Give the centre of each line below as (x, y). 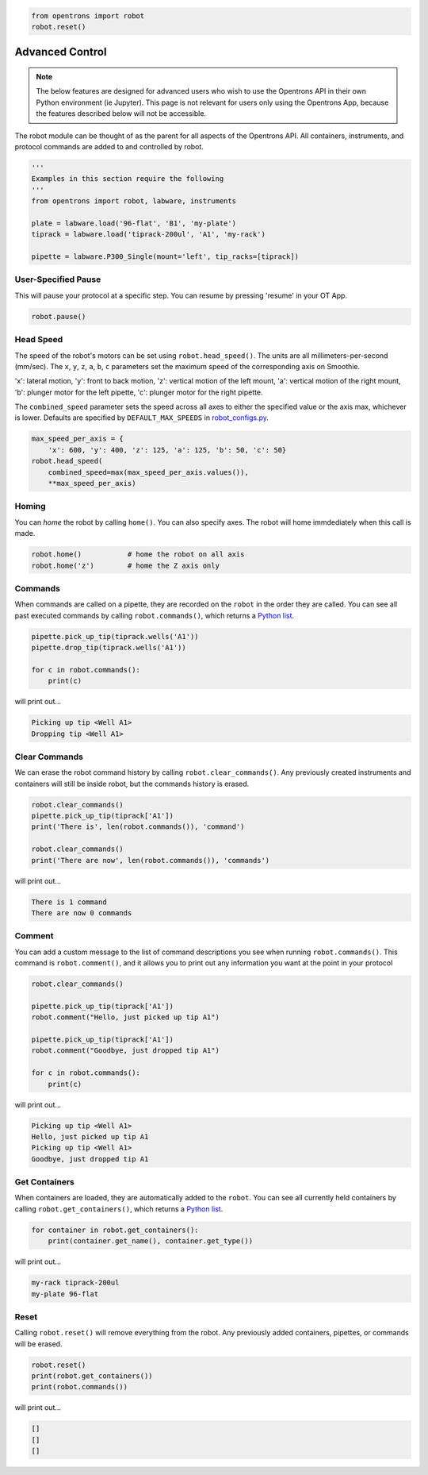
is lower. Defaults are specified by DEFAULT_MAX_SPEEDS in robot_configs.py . (142, 418)
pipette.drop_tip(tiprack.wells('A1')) (109, 647)
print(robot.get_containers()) (92, 1376)
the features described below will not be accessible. (121, 114)
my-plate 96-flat (65, 1294)
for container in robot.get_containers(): (115, 1230)
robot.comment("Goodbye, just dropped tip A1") (125, 1051)
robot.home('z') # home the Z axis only (125, 565)
